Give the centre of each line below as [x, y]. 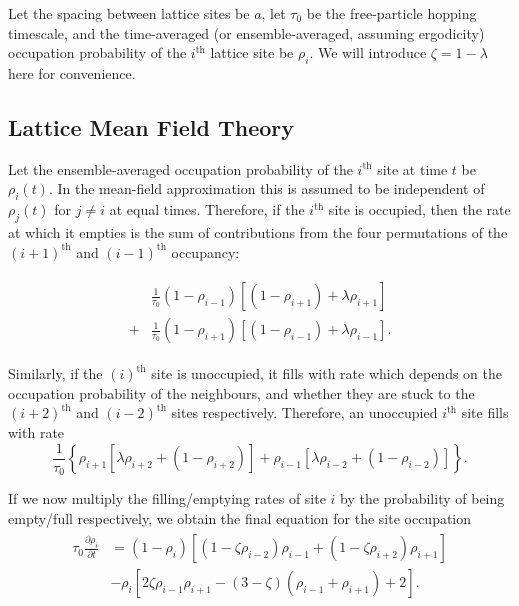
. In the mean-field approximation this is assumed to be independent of [266, 188]
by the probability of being [422, 498]
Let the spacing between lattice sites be [129, 13]
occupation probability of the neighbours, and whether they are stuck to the [241, 392]
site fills [485, 412]
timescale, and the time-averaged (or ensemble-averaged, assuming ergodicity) [246, 32]
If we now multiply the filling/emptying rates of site [167, 498]
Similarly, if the [55, 373]
